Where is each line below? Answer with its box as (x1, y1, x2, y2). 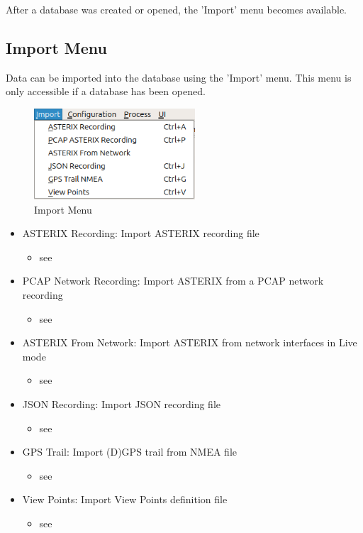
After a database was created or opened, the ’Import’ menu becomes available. (6, 2, 347, 16)
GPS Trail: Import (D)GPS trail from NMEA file (22, 444, 237, 459)
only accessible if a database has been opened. (6, 84, 206, 99)
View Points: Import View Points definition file (22, 492, 228, 507)
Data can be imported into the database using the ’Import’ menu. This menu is (6, 70, 352, 84)
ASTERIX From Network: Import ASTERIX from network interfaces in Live (22, 335, 357, 350)
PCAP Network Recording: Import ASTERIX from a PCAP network (22, 273, 324, 288)
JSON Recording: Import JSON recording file (22, 397, 221, 412)
